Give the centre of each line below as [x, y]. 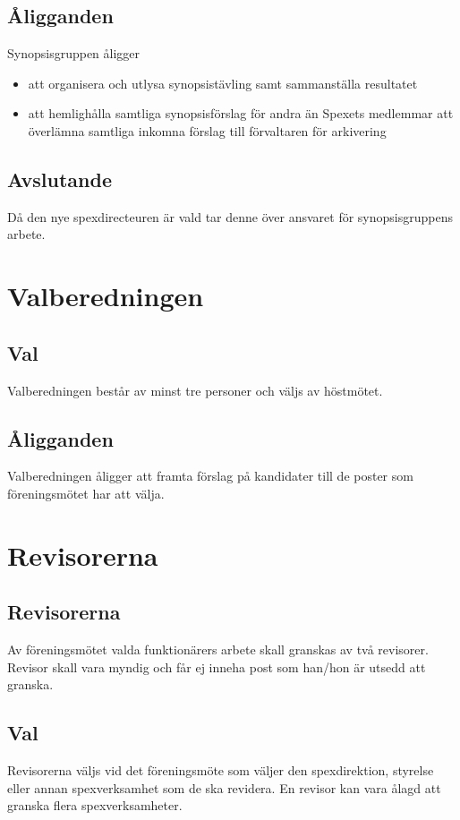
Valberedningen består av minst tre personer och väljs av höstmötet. [195, 390]
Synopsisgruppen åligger [74, 53]
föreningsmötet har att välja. [86, 493]
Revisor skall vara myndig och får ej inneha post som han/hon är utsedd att [217, 666]
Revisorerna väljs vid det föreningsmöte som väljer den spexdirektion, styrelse [221, 770]
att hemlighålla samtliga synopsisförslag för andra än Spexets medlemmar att [241, 113]
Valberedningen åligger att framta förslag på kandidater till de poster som [210, 476]
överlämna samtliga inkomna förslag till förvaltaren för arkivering [207, 130]
